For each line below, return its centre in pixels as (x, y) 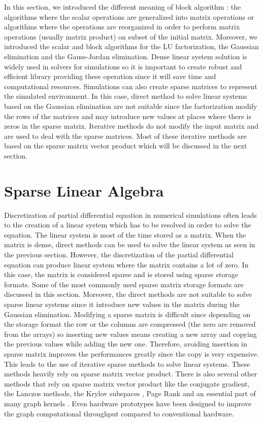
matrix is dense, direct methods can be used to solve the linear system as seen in (130, 244)
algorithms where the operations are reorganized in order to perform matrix (122, 27)
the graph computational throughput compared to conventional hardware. (119, 413)
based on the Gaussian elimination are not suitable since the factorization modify (131, 106)
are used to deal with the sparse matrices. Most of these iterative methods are (125, 136)
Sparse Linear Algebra (84, 190)
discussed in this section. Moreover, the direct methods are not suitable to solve (128, 294)
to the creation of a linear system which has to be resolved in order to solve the (128, 225)
